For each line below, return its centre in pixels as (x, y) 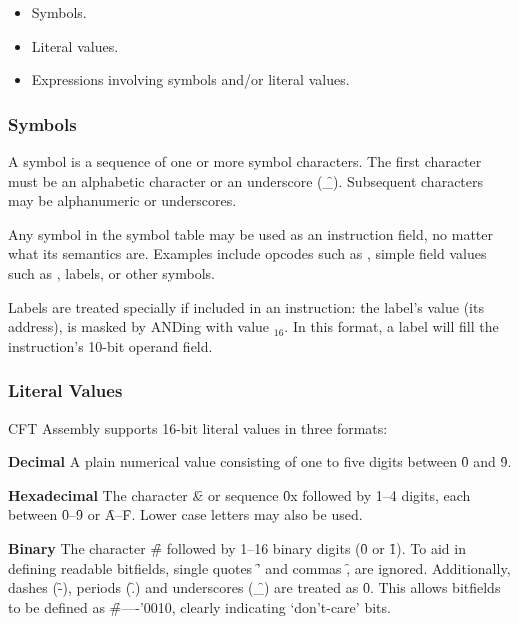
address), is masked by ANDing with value (139, 326)
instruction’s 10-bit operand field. (110, 345)
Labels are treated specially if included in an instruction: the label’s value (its (246, 306)
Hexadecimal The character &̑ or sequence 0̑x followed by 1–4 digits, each (239, 494)
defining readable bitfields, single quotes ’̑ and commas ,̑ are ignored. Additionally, (259, 567)
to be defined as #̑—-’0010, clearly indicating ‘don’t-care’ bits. (199, 606)
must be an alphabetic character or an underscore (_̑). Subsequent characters (246, 180)
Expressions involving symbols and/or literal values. (190, 79)
